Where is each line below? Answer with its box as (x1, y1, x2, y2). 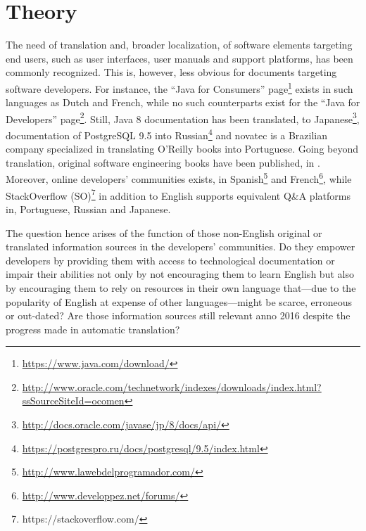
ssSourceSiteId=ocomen (22, 393, 125, 408)
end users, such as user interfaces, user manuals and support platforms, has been (6, 51, 353, 65)
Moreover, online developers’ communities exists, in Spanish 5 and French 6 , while (6, 169, 352, 186)
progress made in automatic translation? (6, 321, 180, 336)
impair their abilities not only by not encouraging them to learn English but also (6, 267, 354, 281)
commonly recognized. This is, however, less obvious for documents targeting (6, 65, 337, 79)
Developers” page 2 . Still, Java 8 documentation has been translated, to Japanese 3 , (6, 109, 360, 126)
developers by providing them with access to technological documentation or (6, 252, 335, 267)
